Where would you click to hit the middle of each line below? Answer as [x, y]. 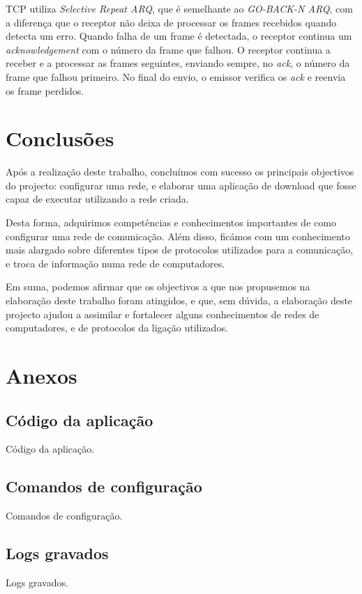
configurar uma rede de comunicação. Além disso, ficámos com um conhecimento [178, 236]
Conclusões [60, 138]
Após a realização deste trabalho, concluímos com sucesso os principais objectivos [180, 172]
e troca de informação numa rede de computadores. [115, 263]
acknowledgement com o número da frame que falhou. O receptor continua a [168, 49]
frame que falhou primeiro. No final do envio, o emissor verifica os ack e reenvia [176, 76]
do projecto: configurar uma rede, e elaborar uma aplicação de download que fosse [181, 185]
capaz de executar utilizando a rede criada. [97, 199]
